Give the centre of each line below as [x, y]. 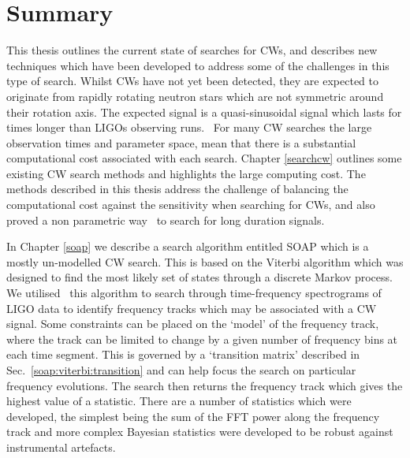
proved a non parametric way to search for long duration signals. [166, 220]
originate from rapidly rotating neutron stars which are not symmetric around [195, 96]
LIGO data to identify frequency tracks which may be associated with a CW [192, 308]
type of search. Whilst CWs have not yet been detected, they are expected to [192, 81]
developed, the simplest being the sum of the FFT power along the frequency [193, 416]
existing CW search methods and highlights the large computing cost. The [186, 173]
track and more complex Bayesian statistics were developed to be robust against [200, 432]
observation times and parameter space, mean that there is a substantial [181, 142]
